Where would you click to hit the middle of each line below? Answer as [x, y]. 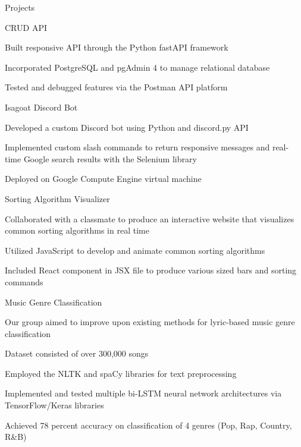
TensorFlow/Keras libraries [54, 405]
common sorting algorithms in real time [77, 230]
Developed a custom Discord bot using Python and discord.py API [127, 127]
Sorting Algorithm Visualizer [57, 198]
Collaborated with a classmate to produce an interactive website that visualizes [150, 218]
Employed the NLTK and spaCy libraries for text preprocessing [121, 373]
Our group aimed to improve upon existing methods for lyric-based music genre [150, 322]
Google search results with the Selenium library [110, 158]
